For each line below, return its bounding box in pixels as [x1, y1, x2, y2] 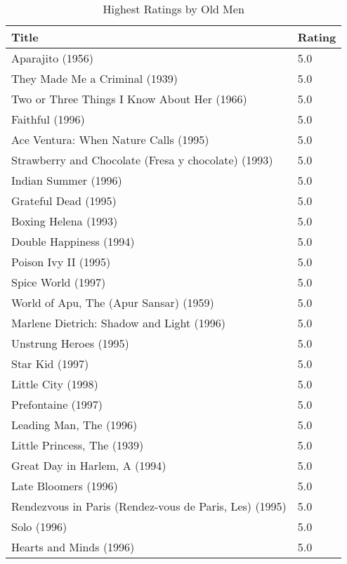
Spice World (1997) [11, 274, 106, 290]
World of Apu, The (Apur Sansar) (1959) [11, 294, 214, 310]
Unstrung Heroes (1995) [11, 335, 129, 351]
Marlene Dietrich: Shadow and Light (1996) [11, 315, 226, 331]
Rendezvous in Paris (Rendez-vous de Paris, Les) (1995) [11, 498, 287, 514]
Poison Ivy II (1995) [11, 254, 111, 270]
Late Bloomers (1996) [11, 478, 118, 494]
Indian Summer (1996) [11, 172, 122, 188]
